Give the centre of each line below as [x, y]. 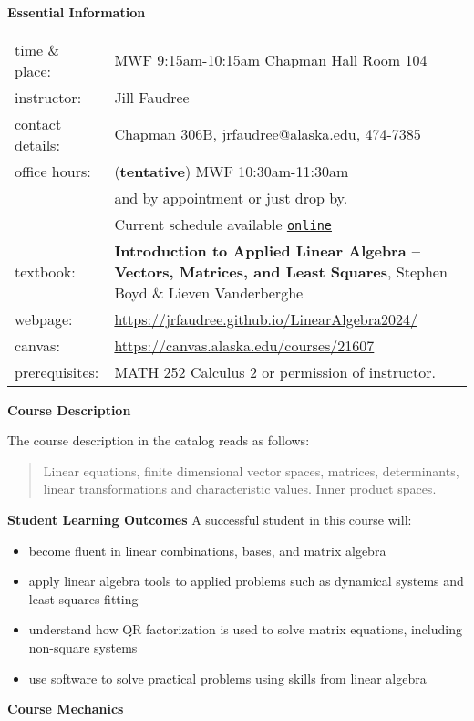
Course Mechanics [66, 709]
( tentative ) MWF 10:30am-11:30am [232, 171]
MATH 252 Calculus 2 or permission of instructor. [275, 371]
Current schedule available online [223, 224]
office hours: [53, 171]
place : [33, 70]
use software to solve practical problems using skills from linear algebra [227, 678]
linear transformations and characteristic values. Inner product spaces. [240, 489]
